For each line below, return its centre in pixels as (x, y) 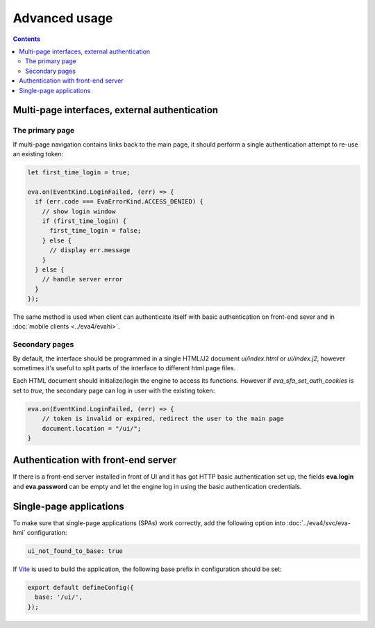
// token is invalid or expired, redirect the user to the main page (163, 419)
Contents (27, 39)
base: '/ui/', (59, 597)
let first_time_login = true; (79, 173)
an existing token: (38, 154)
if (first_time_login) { (84, 221)
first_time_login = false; (95, 231)
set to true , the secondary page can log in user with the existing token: (114, 390)
